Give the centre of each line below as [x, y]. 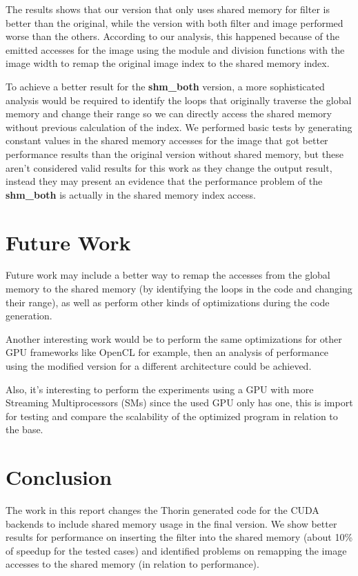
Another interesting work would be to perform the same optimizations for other [174, 338]
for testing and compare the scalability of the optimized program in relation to [172, 416]
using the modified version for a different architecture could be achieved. [159, 366]
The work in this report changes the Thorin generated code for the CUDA [162, 510]
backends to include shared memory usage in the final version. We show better [171, 523]
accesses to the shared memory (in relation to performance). [132, 564]
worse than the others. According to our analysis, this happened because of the [173, 36]
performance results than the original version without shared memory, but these [175, 153]
